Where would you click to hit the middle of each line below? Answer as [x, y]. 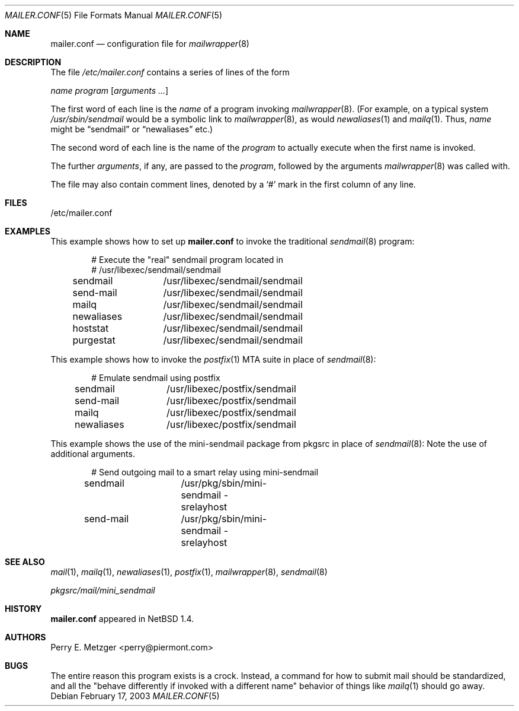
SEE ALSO [25, 562]
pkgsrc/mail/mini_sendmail [103, 590]
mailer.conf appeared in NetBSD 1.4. [122, 619]
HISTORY [23, 609]
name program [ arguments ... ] [110, 91]
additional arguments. [93, 454]
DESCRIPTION [33, 62]
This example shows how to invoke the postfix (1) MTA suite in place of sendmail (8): [213, 359]
